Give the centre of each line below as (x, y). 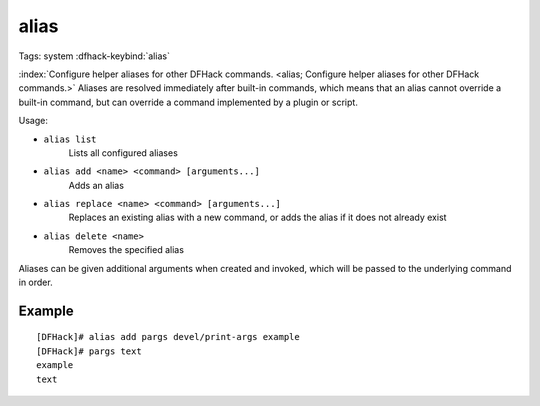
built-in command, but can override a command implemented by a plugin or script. (188, 102)
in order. (36, 282)
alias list (70, 139)
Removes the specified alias (126, 250)
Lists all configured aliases (123, 152)
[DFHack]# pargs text (89, 351)
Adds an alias (96, 185)
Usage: (33, 121)
